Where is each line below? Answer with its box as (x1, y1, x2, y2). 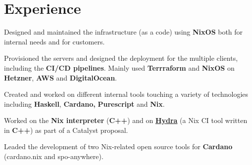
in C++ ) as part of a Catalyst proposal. (4, 124, 128, 135)
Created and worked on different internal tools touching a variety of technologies (4, 89, 249, 99)
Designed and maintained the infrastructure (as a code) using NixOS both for (4, 27, 243, 37)
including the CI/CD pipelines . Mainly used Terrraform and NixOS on (4, 62, 235, 73)
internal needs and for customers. (4, 36, 105, 46)
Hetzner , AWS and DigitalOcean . (4, 72, 117, 82)
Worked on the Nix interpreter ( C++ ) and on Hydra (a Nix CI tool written (4, 115, 248, 125)
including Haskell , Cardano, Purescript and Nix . (4, 98, 165, 109)
